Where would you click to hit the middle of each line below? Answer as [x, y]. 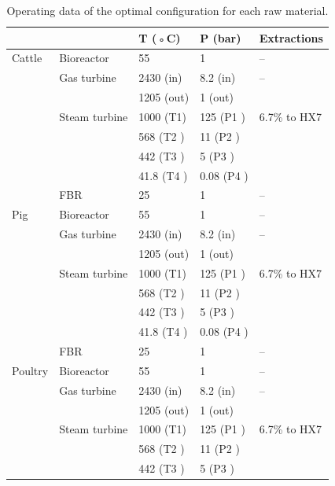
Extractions [291, 37]
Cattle [27, 58]
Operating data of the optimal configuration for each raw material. [167, 10]
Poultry [30, 370]
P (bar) [221, 37]
